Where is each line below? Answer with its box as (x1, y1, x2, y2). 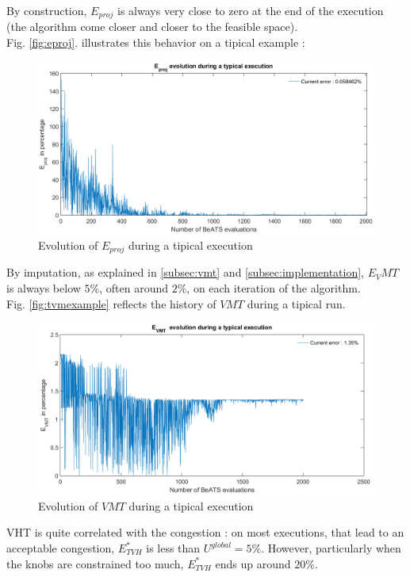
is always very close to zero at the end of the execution (117, 2, 384, 18)
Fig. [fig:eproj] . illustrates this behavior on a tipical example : (6, 34, 305, 51)
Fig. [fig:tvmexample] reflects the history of (6, 295, 216, 311)
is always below (6, 280, 81, 296)
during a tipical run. (247, 295, 346, 311)
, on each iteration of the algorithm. (186, 280, 361, 296)
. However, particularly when (261, 540, 401, 556)
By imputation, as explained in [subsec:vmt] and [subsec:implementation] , (6, 264, 364, 281)
